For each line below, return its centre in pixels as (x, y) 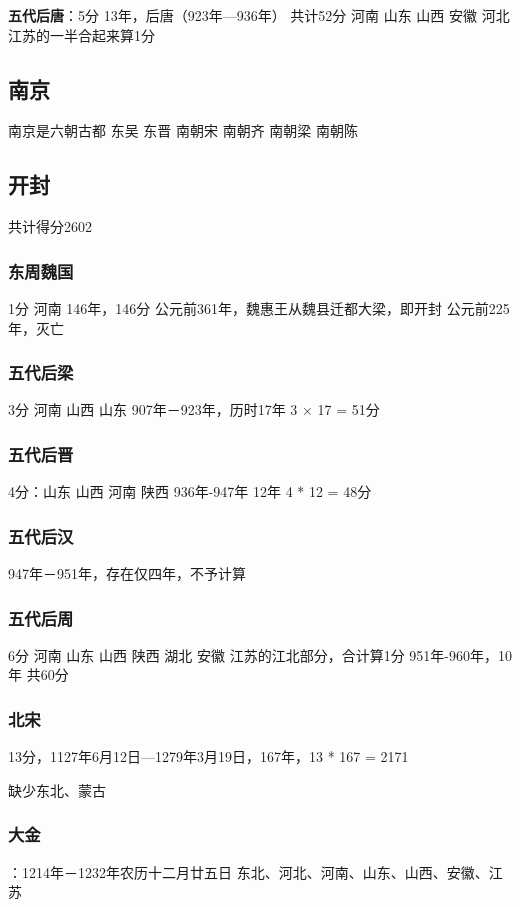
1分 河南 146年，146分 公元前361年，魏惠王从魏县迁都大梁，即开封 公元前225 (259, 308)
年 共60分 (38, 674)
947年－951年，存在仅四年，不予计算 (127, 573)
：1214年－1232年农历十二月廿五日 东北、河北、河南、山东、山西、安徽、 (248, 871)
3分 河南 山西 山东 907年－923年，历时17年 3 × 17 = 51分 (194, 409)
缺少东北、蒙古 (57, 789)
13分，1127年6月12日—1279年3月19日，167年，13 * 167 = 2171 (208, 756)
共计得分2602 (50, 226)
